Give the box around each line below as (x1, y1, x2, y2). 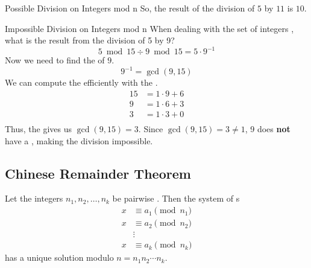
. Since (138, 123, 163, 135)
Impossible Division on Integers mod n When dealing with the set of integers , (5, 22, 294, 34)
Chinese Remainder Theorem (5, 164, 191, 182)
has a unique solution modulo (5, 251, 114, 264)
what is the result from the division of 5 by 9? (5, 34, 175, 46)
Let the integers (5, 192, 63, 205)
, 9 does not (245, 123, 291, 135)
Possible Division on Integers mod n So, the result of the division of (5, 2, 255, 14)
